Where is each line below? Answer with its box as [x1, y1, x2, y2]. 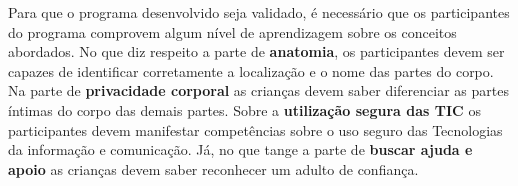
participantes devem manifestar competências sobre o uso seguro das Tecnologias [8, 119, 503, 140]
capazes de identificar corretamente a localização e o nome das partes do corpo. [8, 60, 494, 81]
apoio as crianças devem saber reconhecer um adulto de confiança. [8, 158, 419, 179]
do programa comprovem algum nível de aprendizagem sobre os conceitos [8, 21, 457, 42]
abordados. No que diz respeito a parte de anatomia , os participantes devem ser [8, 41, 505, 62]
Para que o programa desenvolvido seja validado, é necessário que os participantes [8, 2, 510, 22]
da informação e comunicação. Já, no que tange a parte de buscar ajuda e [8, 139, 473, 160]
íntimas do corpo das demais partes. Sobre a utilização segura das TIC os [8, 99, 481, 120]
